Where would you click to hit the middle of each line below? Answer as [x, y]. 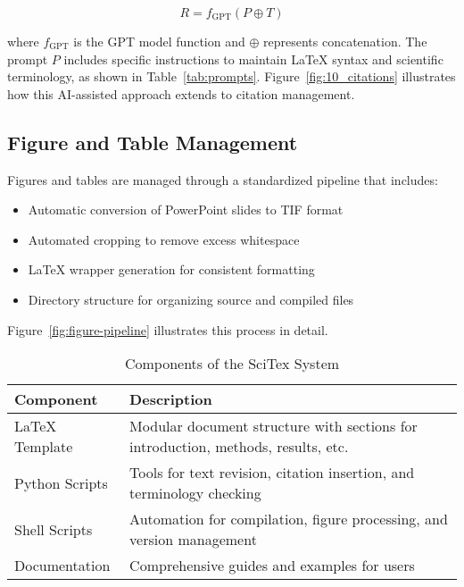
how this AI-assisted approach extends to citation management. [181, 93]
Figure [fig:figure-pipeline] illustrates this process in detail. [168, 329]
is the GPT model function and [159, 41]
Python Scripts [61, 482]
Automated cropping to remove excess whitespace [164, 239]
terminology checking [195, 493]
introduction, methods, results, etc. [239, 447]
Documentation [62, 566]
